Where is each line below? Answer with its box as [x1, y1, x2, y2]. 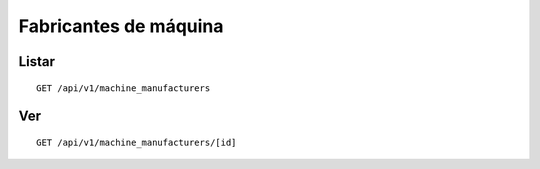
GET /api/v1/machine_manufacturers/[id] [36, 136, 237, 148]
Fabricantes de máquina [18, 15, 224, 37]
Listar [18, 53, 55, 70]
